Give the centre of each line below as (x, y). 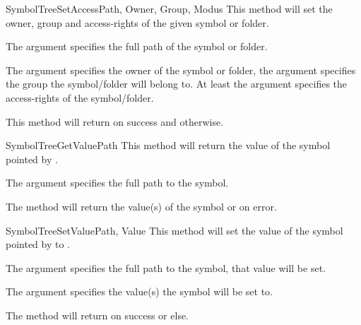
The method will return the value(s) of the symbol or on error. (141, 206)
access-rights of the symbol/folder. (80, 97)
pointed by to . (38, 244)
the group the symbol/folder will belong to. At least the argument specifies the (177, 84)
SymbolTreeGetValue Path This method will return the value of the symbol (168, 145)
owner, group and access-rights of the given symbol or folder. (137, 22)
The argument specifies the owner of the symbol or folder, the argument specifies (181, 70)
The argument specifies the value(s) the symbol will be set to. (139, 291)
